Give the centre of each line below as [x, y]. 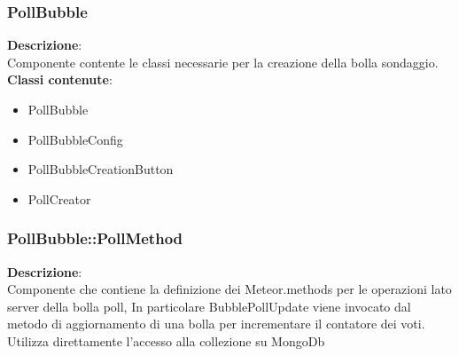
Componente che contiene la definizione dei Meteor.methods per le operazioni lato [229, 289]
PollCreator [59, 198]
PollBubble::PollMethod [95, 238]
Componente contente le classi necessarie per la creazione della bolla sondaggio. [223, 62]
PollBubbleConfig [75, 139]
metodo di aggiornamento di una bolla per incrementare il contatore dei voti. [216, 324]
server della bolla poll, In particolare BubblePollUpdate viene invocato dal [209, 306]
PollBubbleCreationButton [101, 169]
